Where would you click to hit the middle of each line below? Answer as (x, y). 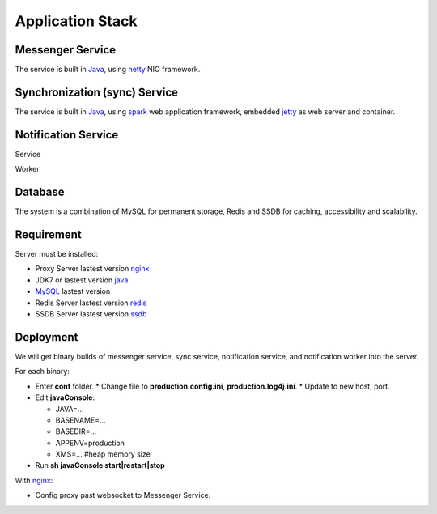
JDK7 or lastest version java (82, 280)
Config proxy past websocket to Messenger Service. (123, 495)
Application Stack (76, 21)
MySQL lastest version (73, 291)
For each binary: (42, 372)
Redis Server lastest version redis (91, 303)
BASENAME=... (81, 420)
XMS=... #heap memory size (103, 454)
